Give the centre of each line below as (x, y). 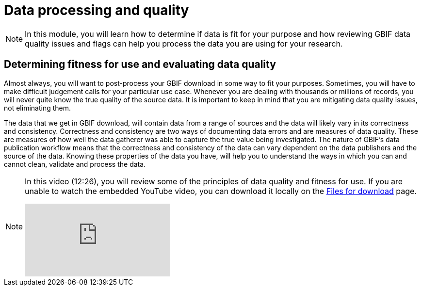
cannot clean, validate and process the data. (75, 164)
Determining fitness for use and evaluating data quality (140, 64)
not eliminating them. (37, 108)
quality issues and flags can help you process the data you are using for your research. (184, 43)
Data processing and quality (97, 10)
